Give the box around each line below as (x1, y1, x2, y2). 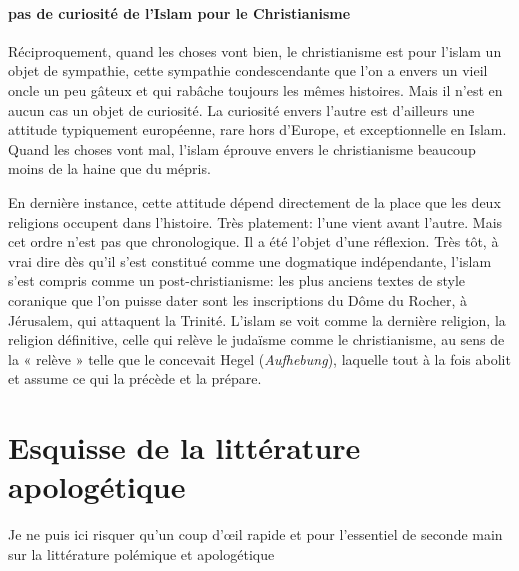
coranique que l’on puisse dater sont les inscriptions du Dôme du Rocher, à (8, 289, 468, 310)
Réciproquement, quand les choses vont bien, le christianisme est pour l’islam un (8, 40, 502, 61)
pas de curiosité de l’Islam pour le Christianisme (8, 2, 351, 23)
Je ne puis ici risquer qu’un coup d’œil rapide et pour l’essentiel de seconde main (8, 524, 503, 545)
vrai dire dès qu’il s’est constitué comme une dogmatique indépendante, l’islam (8, 250, 492, 271)
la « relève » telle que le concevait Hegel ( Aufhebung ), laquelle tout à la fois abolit (8, 348, 511, 369)
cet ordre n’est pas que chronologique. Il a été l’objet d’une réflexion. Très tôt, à (8, 231, 499, 252)
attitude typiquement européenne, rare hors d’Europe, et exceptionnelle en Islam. (8, 119, 507, 140)
